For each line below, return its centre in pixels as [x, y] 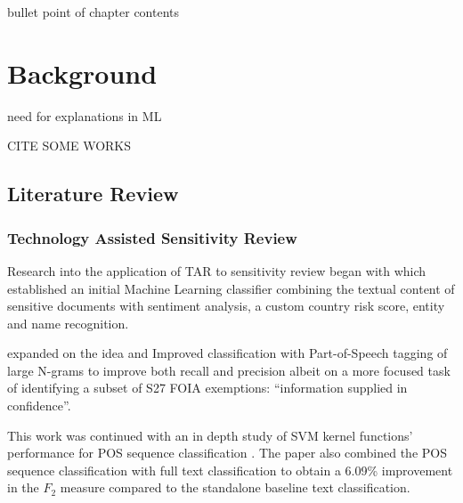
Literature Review [93, 194]
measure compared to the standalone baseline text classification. [235, 487]
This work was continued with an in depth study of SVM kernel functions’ [210, 435]
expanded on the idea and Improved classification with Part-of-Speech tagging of [227, 353]
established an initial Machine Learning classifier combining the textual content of [231, 288]
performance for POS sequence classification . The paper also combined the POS [227, 453]
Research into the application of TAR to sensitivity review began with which [217, 270]
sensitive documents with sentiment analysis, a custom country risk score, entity [226, 306]
